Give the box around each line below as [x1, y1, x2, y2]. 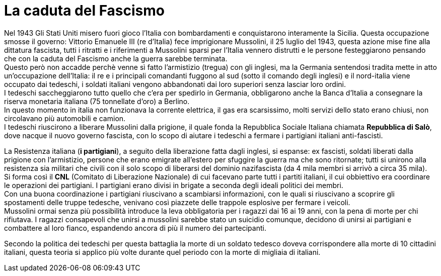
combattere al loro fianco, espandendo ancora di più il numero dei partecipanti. [4, 223, 266, 232]
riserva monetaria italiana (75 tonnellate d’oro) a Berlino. [4, 97, 190, 106]
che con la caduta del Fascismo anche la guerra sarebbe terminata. [4, 54, 228, 63]
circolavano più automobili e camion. [4, 114, 126, 123]
